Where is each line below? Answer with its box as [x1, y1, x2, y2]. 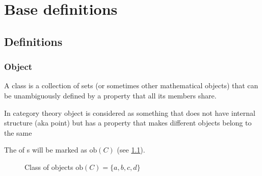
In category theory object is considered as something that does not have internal [4, 107, 255, 118]
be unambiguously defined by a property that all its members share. [4, 90, 217, 100]
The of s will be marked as [4, 144, 87, 155]
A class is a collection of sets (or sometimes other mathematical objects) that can [4, 80, 258, 91]
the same [4, 127, 32, 138]
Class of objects [24, 161, 73, 172]
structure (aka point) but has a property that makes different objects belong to [4, 117, 252, 128]
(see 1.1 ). [117, 144, 145, 155]
